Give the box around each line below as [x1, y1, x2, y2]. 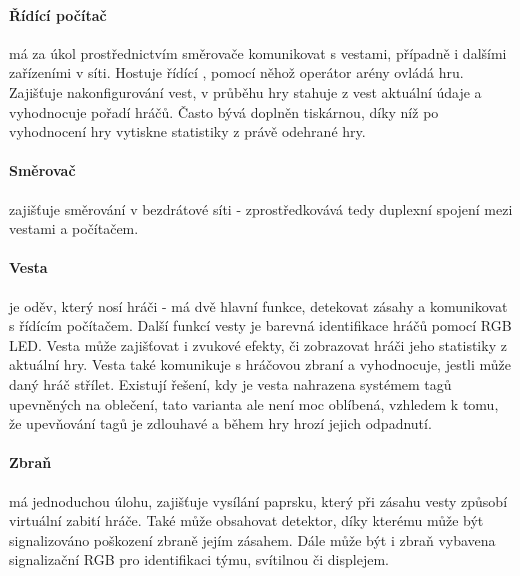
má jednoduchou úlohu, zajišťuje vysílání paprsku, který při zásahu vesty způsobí [9, 490, 508, 511]
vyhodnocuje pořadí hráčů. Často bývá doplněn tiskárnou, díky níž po [9, 101, 439, 122]
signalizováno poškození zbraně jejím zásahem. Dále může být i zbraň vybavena [9, 529, 496, 550]
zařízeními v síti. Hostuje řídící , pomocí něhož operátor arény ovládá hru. [9, 62, 464, 83]
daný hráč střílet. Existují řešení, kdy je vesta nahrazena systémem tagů [9, 373, 452, 394]
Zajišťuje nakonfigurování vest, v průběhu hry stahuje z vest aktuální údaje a [9, 81, 482, 102]
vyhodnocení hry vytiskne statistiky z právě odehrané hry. [9, 121, 366, 142]
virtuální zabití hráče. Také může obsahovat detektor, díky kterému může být [9, 510, 484, 531]
